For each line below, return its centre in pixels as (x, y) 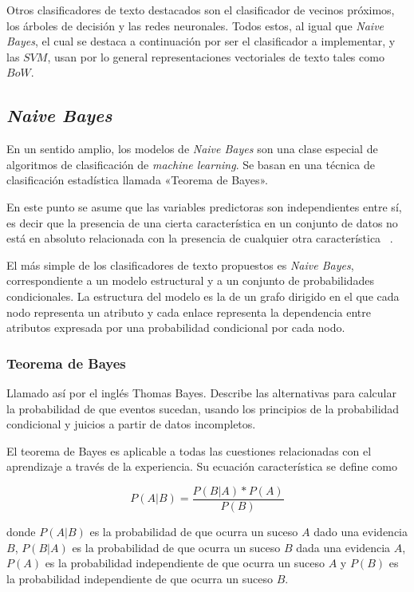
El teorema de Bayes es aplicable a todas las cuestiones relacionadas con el (189, 450)
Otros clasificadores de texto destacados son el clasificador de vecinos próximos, (201, 10)
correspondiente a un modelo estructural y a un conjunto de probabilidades (190, 280)
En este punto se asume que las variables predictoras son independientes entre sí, (204, 206)
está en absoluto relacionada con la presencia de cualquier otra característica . (200, 238)
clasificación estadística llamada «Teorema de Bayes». (137, 180)
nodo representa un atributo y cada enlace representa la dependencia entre (189, 312)
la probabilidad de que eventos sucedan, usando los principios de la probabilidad (203, 408)
